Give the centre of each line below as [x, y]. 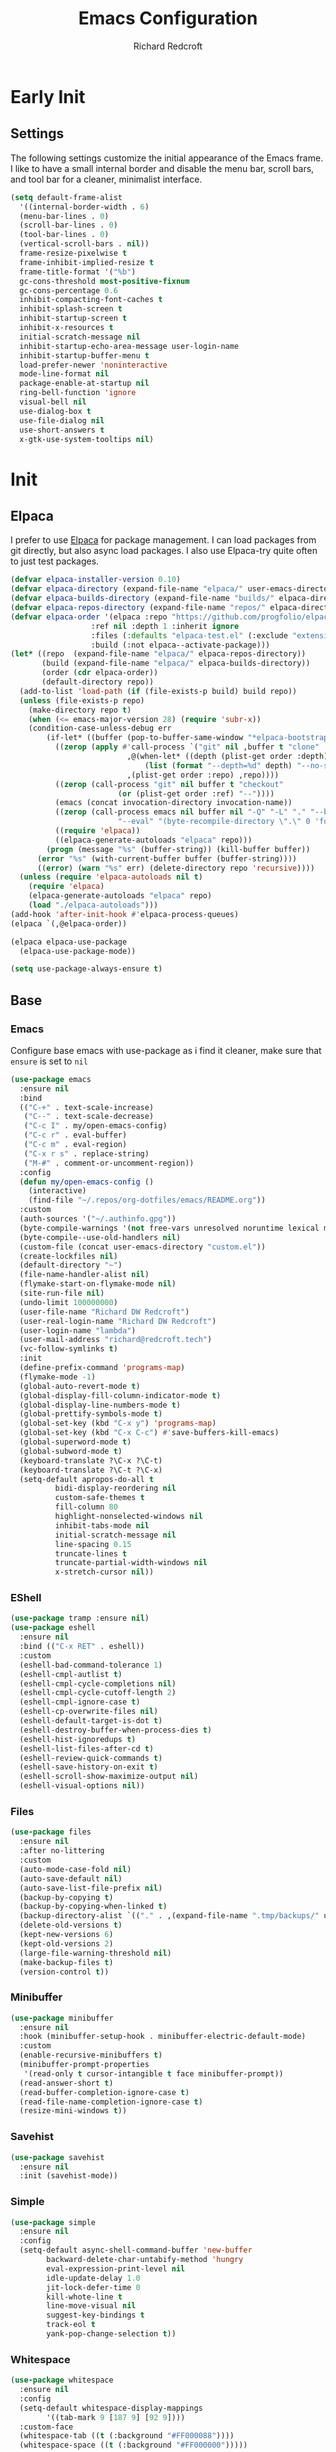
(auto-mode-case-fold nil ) [75, 1869]
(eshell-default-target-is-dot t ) [91, 1721]
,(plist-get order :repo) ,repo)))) [203, 775]
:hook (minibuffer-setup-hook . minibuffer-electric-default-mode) [163, 2037]
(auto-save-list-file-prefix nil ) [91, 1888]
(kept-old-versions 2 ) [66, 1943]
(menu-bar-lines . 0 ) [64, 216]
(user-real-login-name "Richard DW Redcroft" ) [118, 1321]
